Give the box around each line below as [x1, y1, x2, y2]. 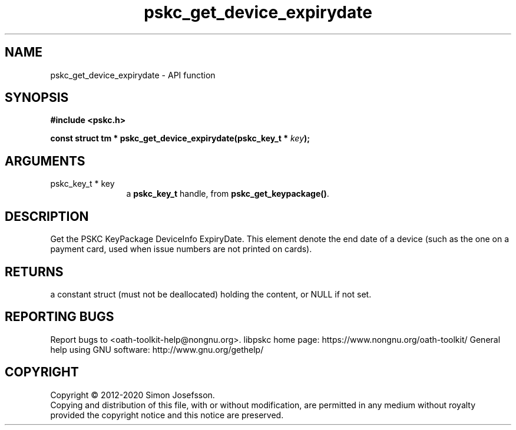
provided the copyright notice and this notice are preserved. [50, 409, 284, 420]
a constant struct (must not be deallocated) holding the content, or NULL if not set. [50, 289, 372, 299]
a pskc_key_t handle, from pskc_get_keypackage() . [126, 188, 329, 199]
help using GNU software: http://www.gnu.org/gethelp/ [50, 344, 264, 355]
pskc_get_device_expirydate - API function [50, 70, 216, 80]
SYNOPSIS [5, 90, 69, 105]
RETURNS [5, 264, 64, 279]
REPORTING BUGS [5, 309, 114, 325]
